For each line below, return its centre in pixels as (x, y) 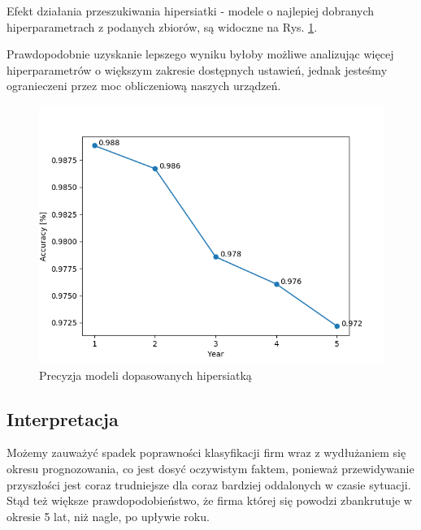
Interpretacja (63, 418)
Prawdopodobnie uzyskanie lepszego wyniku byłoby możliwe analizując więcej (200, 54)
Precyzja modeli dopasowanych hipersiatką (145, 375)
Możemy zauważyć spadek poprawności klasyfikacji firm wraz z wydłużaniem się (206, 452)
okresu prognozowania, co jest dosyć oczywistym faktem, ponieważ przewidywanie (210, 468)
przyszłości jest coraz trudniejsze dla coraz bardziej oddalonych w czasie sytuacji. (209, 484)
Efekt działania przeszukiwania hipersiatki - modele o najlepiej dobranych (191, 11)
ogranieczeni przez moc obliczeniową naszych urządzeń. (144, 86)
